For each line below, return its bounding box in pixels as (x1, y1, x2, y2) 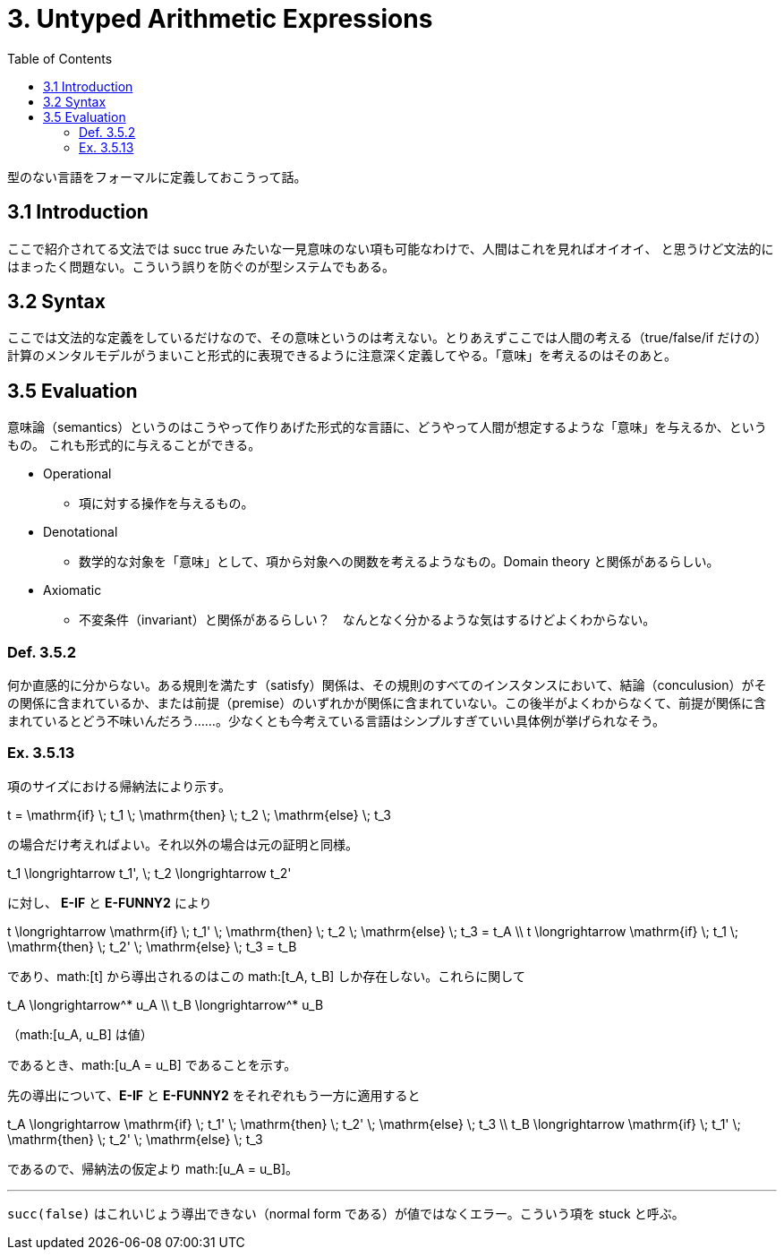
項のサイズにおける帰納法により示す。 (7, 778, 231, 794)
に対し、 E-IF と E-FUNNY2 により (7, 894, 212, 910)
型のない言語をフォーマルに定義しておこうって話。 (7, 168, 307, 185)
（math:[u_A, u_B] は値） (7, 1026, 153, 1042)
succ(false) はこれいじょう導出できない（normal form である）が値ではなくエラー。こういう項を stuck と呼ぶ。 (7, 1205, 685, 1221)
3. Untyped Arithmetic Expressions (7, 4, 433, 34)
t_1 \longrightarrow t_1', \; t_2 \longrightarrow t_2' (7, 865, 292, 881)
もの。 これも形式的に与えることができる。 (7, 437, 261, 453)
